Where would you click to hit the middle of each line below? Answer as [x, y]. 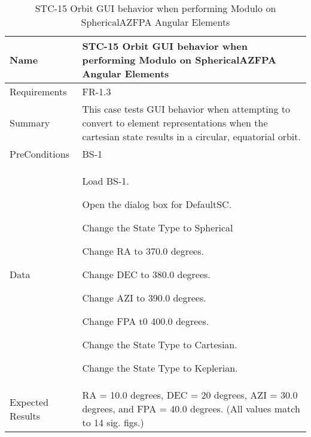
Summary [30, 123]
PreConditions [39, 154]
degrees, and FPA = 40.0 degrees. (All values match [191, 409]
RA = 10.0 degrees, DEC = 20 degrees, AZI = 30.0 [190, 395]
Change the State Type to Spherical [158, 227]
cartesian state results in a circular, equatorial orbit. [191, 136]
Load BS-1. [106, 181]
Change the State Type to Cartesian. [160, 344]
